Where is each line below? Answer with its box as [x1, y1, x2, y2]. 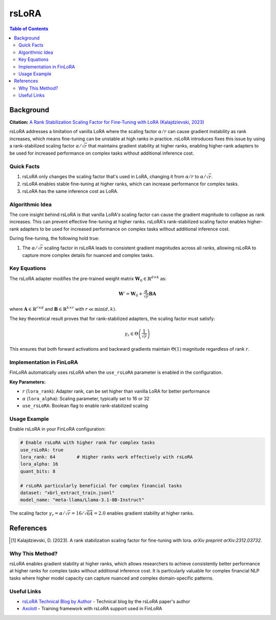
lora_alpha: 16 [20, 461, 58, 467]
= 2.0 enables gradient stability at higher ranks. [94, 510, 194, 517]
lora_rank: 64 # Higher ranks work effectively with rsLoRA [20, 454, 193, 460]
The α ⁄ [22, 245, 37, 251]
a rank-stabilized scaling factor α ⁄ [9, 143, 81, 149]
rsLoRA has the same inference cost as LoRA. [22, 188, 119, 194]
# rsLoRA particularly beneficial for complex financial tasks [20, 483, 182, 488]
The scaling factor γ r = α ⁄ [9, 510, 65, 518]
